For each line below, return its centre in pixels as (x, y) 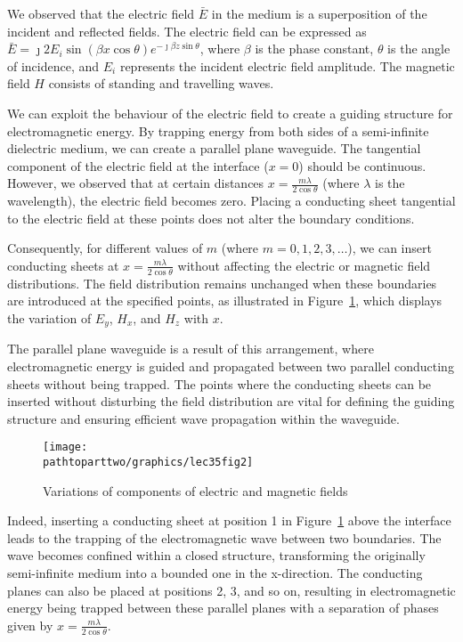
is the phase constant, (314, 49)
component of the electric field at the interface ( (138, 165)
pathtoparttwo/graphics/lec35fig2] (148, 463)
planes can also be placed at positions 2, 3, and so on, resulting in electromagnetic (231, 590)
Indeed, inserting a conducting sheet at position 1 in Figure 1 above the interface (229, 520)
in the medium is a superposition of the (319, 13)
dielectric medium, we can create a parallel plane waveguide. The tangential (214, 148)
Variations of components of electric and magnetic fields (195, 490)
